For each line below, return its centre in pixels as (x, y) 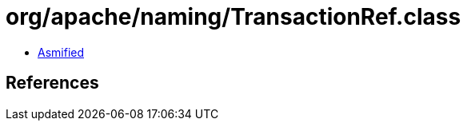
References (52, 83)
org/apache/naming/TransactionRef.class (233, 17)
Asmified (61, 52)
